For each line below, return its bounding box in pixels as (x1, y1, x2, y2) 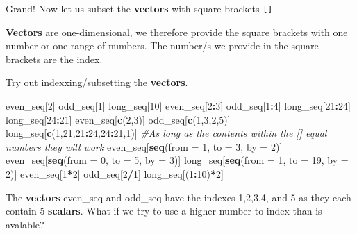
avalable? (6, 217, 44, 231)
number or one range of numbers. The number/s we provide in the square (6, 38, 319, 53)
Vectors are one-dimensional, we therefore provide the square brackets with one (6, 24, 348, 39)
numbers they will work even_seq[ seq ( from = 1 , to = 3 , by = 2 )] (6, 139, 283, 153)
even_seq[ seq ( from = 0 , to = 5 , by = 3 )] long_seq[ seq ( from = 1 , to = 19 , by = (6, 153, 349, 167)
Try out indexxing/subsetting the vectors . (6, 75, 188, 90)
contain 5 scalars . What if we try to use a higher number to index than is (6, 203, 322, 218)
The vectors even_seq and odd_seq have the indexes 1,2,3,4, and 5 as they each (6, 190, 351, 204)
